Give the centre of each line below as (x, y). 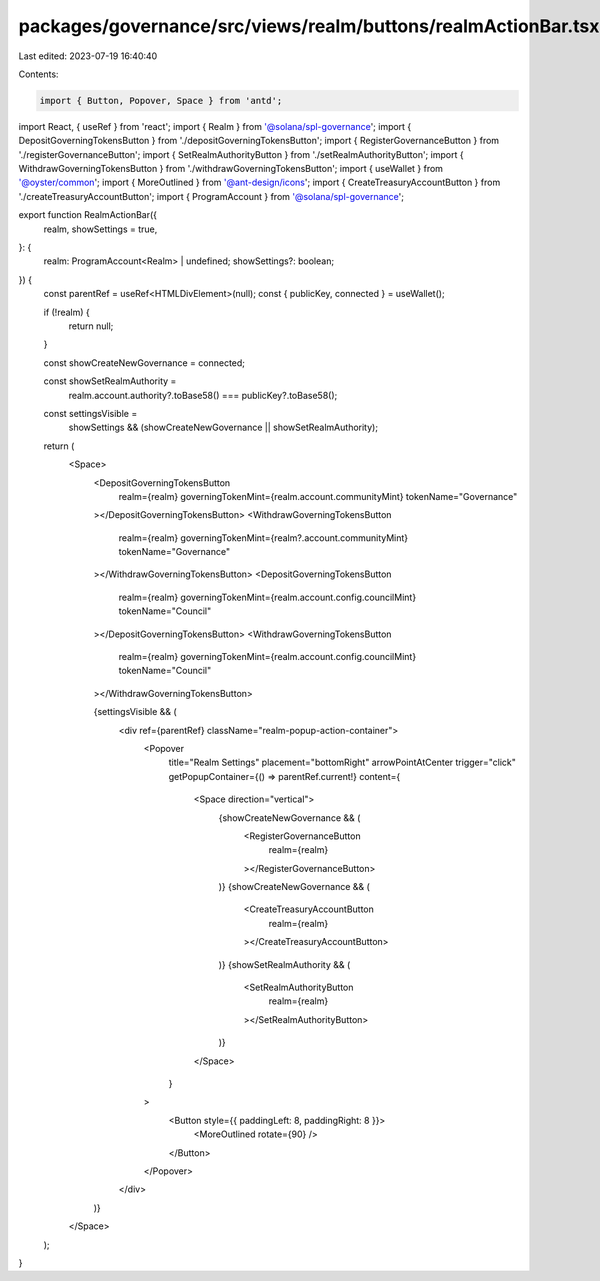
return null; (91, 326)
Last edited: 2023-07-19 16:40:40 (88, 56)
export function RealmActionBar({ (88, 215)
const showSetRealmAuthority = (110, 381)
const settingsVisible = (90, 413)
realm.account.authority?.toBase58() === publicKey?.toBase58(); (203, 395)
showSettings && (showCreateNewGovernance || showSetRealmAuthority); (223, 427)
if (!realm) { (66, 312)
